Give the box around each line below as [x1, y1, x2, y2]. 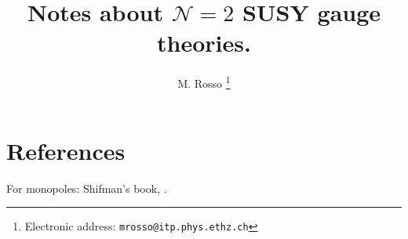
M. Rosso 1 [177, 73, 231, 91]
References [6, 134, 126, 166]
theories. [157, 27, 251, 59]
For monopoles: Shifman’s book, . [6, 179, 167, 196]
